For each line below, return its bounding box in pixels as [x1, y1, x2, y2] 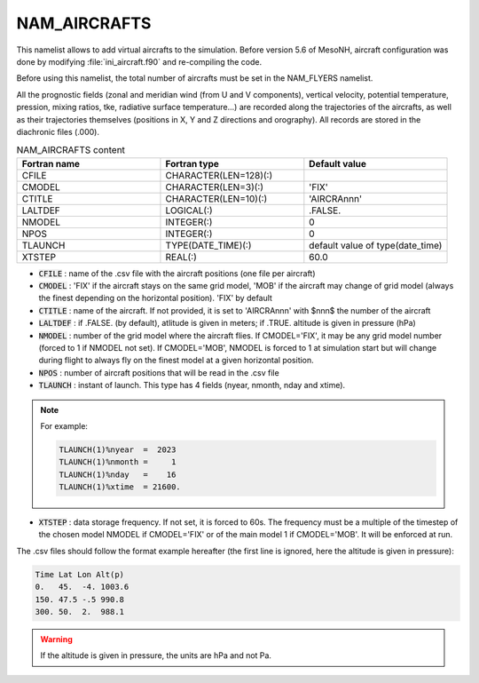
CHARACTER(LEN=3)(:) [165, 180, 264, 193]
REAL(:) [165, 250, 197, 263]
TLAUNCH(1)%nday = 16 [59, 469, 177, 480]
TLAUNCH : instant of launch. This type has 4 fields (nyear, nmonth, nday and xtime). [38, 380, 346, 391]
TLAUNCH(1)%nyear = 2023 [59, 444, 177, 455]
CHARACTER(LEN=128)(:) [165, 169, 273, 181]
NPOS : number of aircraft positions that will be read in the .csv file [38, 367, 279, 377]
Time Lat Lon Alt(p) [35, 569, 124, 579]
